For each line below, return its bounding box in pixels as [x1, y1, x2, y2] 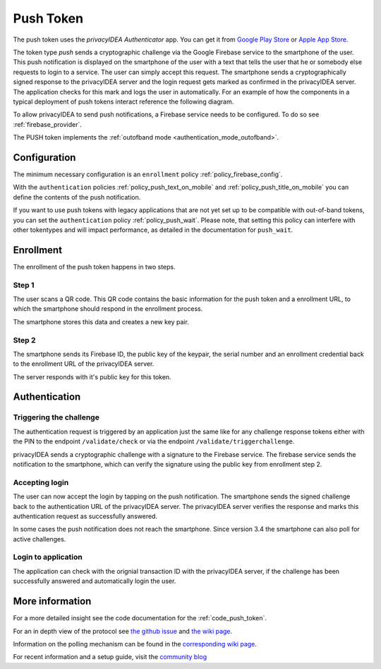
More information [13, 596, 92, 608]
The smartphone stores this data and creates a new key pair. [13, 317, 190, 326]
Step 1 [13, 280, 35, 290]
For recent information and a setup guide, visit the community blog [13, 653, 207, 661]
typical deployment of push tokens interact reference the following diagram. [13, 97, 234, 106]
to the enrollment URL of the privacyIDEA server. [13, 360, 155, 368]
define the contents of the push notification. [13, 192, 141, 201]
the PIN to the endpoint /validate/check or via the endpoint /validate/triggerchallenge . [13, 437, 295, 446]
